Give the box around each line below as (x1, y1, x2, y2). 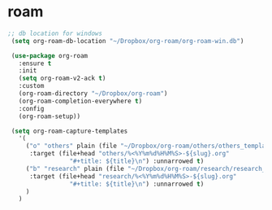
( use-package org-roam (11, 51, 89, 59)
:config (18, 104, 45, 112)
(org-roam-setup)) (18, 112, 81, 120)
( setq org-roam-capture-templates (11, 127, 128, 135)
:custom (18, 82, 45, 90)
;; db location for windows (7, 29, 103, 37)
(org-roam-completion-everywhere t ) (18, 97, 143, 105)
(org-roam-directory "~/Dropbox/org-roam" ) (18, 90, 168, 98)
